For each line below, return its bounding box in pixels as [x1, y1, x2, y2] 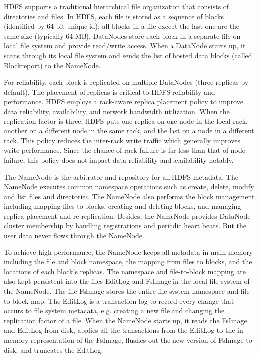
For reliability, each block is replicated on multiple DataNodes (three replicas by [4, 77, 249, 87]
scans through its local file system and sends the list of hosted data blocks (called [4, 50, 252, 60]
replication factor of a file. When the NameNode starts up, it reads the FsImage [4, 315, 247, 325]
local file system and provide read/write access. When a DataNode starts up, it [4, 40, 246, 51]
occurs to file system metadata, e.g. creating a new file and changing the [4, 305, 225, 316]
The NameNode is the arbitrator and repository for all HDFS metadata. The [4, 171, 238, 182]
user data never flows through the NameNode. [4, 230, 144, 240]
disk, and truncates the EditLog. [4, 344, 103, 355]
